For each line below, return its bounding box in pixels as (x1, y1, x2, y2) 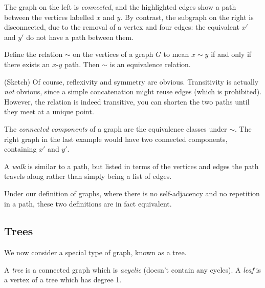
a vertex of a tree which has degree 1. (4, 274, 122, 285)
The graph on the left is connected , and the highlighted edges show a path (4, 2, 236, 12)
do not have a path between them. (26, 31, 134, 42)
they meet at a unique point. (4, 106, 94, 117)
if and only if (211, 49, 252, 59)
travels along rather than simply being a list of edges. (4, 171, 172, 181)
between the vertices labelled (4, 11, 94, 22)
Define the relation (4, 49, 63, 59)
